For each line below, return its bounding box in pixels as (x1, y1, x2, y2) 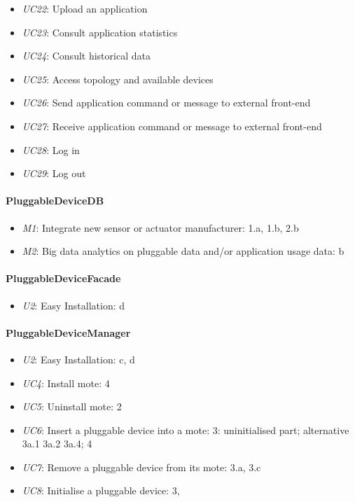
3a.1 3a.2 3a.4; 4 (22, 436, 92, 451)
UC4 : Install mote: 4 (22, 375, 110, 390)
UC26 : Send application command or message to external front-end (22, 95, 311, 110)
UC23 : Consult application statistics (22, 25, 178, 39)
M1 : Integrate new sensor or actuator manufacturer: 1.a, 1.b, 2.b (22, 220, 299, 235)
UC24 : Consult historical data (22, 48, 151, 63)
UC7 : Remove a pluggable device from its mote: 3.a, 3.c (22, 459, 261, 474)
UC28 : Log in (22, 142, 80, 157)
